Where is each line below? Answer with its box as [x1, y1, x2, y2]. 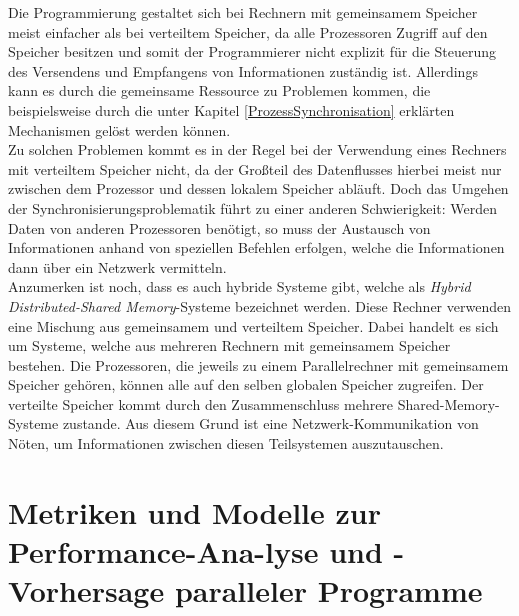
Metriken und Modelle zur [8, 491, 381, 532]
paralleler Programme [174, 570, 483, 611]
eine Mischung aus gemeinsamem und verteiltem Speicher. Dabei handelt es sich [8, 315, 499, 336]
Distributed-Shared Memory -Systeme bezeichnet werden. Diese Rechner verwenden [8, 295, 511, 316]
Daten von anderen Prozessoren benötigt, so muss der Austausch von [8, 217, 431, 238]
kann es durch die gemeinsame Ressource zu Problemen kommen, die [8, 80, 431, 101]
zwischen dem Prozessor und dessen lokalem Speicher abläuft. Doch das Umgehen [8, 178, 509, 199]
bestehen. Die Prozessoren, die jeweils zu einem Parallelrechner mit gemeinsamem [8, 354, 509, 375]
